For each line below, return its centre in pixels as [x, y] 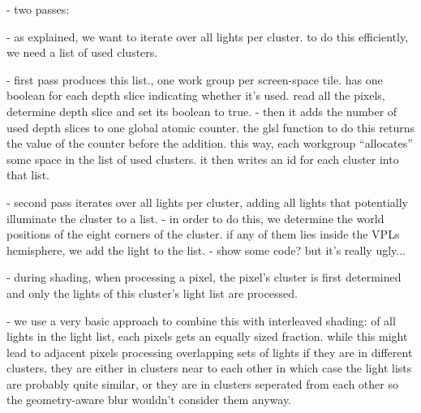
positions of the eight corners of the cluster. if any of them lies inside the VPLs [203, 234]
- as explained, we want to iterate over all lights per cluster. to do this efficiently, [208, 36]
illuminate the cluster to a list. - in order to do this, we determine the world [195, 218]
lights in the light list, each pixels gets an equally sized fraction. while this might [207, 336]
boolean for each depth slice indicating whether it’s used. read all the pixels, [196, 95]
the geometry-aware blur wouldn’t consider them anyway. [149, 400]
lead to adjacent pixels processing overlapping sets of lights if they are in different [210, 352]
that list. [28, 175]
